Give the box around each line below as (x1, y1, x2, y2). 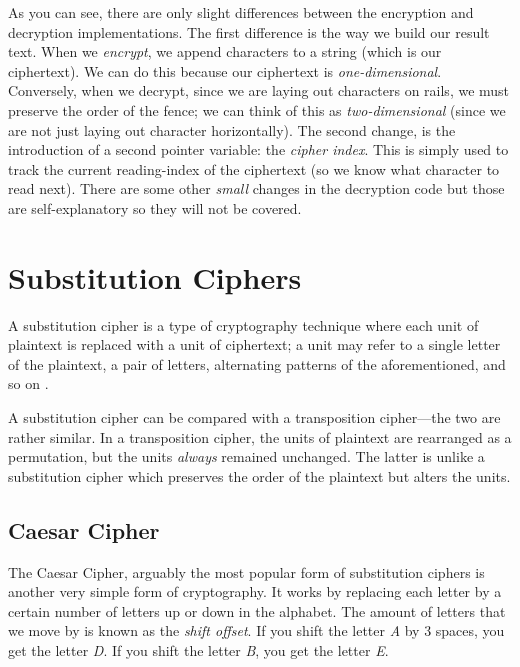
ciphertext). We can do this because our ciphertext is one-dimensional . (8, 60, 442, 81)
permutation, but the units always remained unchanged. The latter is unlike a (8, 446, 485, 467)
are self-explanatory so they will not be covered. (8, 197, 302, 218)
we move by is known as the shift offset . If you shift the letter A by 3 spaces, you (8, 620, 505, 641)
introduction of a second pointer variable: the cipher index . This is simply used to (8, 139, 509, 160)
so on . (8, 373, 49, 394)
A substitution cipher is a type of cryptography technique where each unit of (8, 314, 479, 335)
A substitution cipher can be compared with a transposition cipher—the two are (8, 407, 501, 428)
